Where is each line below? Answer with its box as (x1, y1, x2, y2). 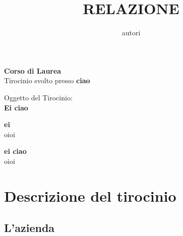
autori (121, 27, 141, 38)
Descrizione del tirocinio (4, 185, 176, 206)
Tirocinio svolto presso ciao (4, 75, 90, 86)
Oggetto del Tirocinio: (4, 92, 73, 102)
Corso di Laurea (4, 65, 62, 76)
